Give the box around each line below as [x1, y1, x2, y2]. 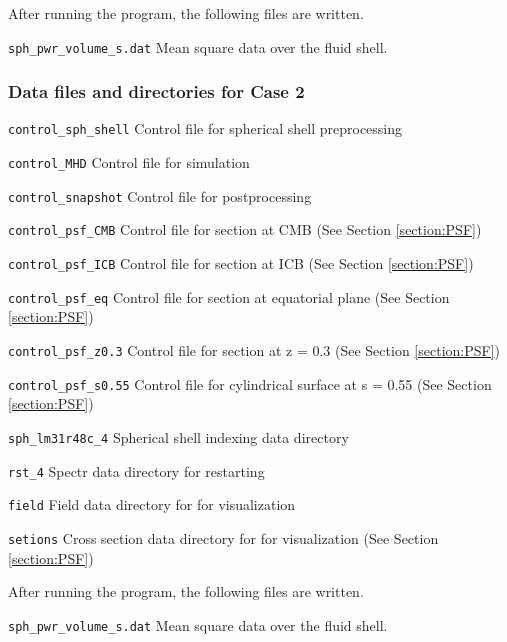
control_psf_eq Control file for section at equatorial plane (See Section [8, 286, 450, 307]
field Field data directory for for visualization [8, 494, 296, 515]
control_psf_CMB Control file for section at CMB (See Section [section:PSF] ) [8, 219, 482, 240]
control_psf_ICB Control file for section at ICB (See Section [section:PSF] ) [8, 253, 474, 274]
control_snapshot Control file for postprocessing [8, 185, 312, 206]
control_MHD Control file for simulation [8, 152, 250, 173]
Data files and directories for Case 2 [8, 79, 305, 104]
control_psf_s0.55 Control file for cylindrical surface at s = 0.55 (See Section [8, 373, 492, 394]
